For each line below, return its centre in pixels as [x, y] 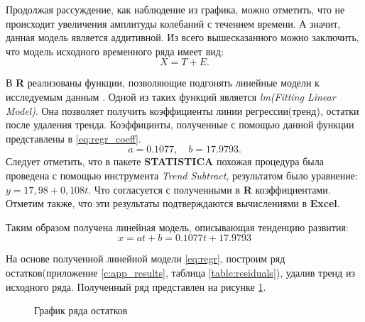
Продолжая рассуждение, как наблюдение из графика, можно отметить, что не [175, 9]
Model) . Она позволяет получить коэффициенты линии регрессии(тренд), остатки [182, 110]
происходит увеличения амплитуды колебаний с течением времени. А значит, [173, 23]
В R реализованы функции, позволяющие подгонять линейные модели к [163, 83]
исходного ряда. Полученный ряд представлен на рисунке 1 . [136, 286]
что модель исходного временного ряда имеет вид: [115, 51]
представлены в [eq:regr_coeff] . [73, 138]
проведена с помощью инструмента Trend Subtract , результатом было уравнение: [182, 175]
